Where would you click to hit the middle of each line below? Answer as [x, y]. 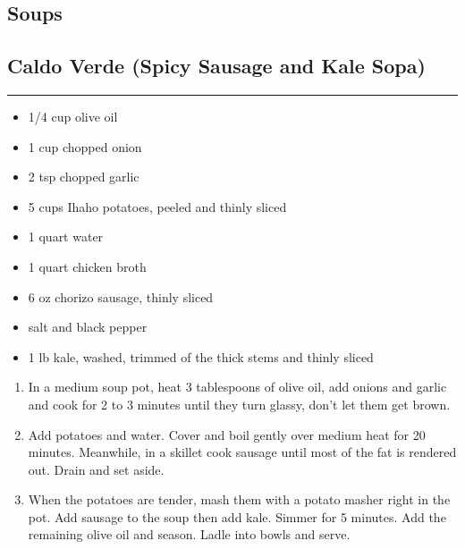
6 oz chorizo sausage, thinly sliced [121, 296]
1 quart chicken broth [87, 266]
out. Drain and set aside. [96, 469]
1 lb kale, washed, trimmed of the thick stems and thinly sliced [201, 356]
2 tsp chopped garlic [84, 177]
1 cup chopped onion [85, 146]
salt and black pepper [88, 327]
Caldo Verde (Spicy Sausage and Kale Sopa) [216, 66]
